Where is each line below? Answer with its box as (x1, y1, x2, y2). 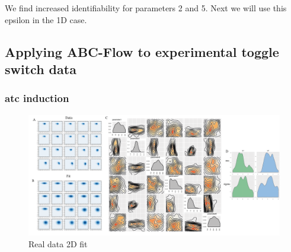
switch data (5, 59, 76, 78)
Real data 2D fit (28, 237, 88, 250)
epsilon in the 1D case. (5, 13, 87, 25)
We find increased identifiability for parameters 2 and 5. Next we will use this (5, 2, 287, 14)
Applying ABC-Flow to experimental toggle (5, 42, 279, 60)
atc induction (5, 91, 69, 106)
